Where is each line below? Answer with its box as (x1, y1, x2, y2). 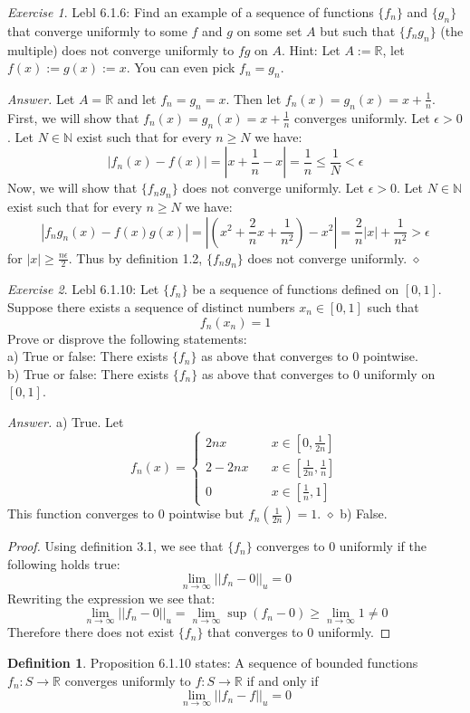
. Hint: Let (282, 40, 341, 59)
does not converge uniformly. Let (182, 178, 365, 197)
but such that (320, 21, 396, 40)
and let (117, 89, 157, 108)
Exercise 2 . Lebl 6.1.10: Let (7, 280, 159, 299)
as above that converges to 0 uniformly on (201, 364, 436, 383)
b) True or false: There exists (7, 364, 169, 383)
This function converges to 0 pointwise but (7, 504, 245, 523)
